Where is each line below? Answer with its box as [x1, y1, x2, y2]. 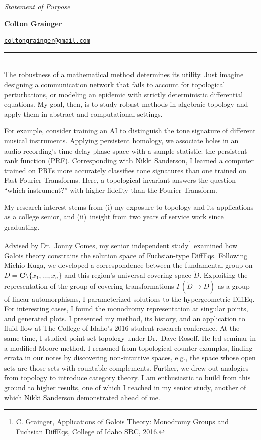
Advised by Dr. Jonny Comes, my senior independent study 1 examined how [4, 239, 238, 250]
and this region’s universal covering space [64, 270, 191, 280]
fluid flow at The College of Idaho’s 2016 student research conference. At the [4, 323, 240, 333]
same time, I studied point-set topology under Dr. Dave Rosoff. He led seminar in [4, 332, 256, 343]
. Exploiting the [199, 270, 248, 280]
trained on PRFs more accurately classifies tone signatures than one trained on [4, 165, 247, 175]
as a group [217, 280, 250, 291]
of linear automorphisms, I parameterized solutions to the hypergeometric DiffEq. [4, 293, 255, 304]
